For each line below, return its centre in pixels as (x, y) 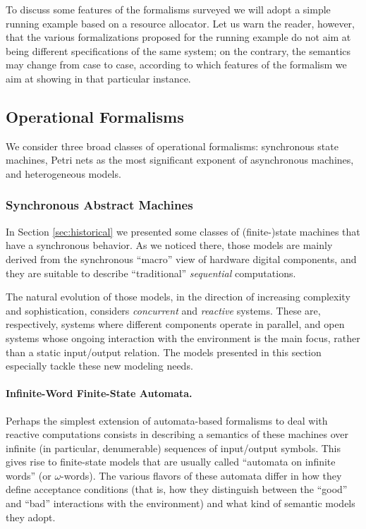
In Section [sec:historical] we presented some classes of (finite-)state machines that (183, 231)
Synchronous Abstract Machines (99, 205)
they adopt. (31, 517)
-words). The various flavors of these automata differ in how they (201, 475)
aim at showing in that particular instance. (98, 78)
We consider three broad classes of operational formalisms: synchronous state (172, 146)
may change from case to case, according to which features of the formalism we (176, 65)
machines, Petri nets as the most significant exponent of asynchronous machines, (180, 160)
